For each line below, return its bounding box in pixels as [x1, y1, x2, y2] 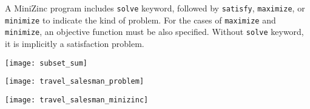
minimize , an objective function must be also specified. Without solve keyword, [5, 25, 304, 38]
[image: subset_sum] [5, 58, 88, 67]
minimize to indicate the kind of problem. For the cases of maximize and [5, 13, 276, 26]
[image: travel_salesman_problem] [5, 77, 144, 86]
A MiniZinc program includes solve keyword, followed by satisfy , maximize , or [5, 2, 305, 14]
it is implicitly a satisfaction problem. [5, 37, 144, 49]
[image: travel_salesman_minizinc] [5, 95, 149, 104]
